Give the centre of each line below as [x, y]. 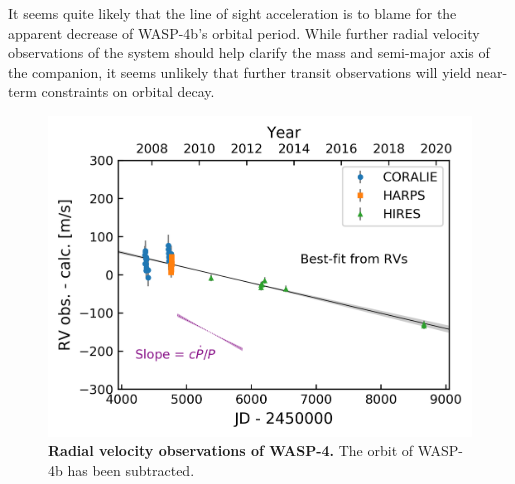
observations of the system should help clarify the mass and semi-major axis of [249, 52]
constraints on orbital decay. [128, 91]
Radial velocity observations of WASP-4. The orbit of [231, 450]
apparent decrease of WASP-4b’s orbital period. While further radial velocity [244, 32]
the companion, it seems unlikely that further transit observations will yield [240, 71]
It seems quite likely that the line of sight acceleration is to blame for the [232, 13]
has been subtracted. [131, 469]
